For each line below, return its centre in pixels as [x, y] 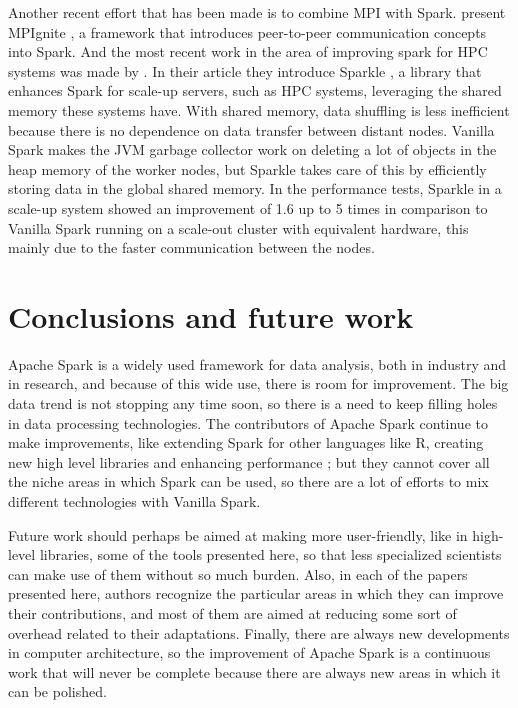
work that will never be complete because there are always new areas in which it [254, 671]
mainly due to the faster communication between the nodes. [191, 247]
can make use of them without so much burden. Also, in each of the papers [238, 573]
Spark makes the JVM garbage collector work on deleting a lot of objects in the [252, 149]
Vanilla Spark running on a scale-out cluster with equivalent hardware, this [238, 227]
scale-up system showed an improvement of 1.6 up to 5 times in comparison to [248, 207]
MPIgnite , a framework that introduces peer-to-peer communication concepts [247, 31]
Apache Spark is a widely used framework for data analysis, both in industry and [257, 363]
